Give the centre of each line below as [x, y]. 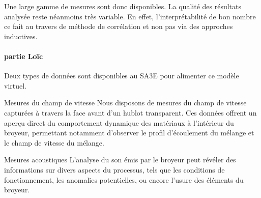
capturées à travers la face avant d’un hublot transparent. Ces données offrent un [130, 112]
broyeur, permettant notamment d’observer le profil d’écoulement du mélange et [129, 133]
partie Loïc [24, 56]
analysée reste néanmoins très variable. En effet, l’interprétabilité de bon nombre [130, 16]
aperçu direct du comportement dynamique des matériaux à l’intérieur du [119, 122]
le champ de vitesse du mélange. [54, 142]
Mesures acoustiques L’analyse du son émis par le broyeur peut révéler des [120, 160]
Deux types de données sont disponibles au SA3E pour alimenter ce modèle [122, 76]
